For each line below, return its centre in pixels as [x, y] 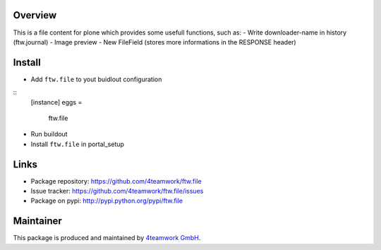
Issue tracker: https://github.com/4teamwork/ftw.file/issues [117, 191]
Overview [35, 15]
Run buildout [49, 134]
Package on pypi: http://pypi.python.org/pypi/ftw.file [107, 201]
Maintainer [38, 221]
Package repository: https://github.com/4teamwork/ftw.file [116, 181]
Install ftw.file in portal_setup [78, 144]
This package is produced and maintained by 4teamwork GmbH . [107, 238]
